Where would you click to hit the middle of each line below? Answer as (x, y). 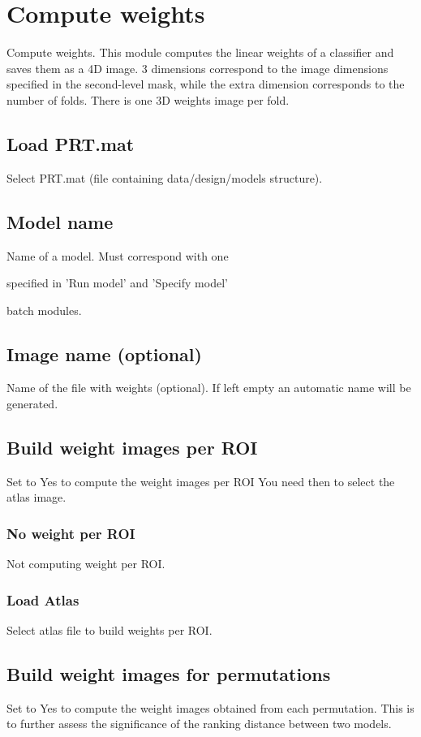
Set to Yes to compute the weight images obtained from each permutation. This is (210, 707)
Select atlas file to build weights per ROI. (110, 630)
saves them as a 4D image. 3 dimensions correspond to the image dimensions (198, 68)
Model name (60, 221)
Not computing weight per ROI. (86, 564)
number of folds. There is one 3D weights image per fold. (148, 99)
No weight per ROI (71, 533)
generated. (32, 404)
